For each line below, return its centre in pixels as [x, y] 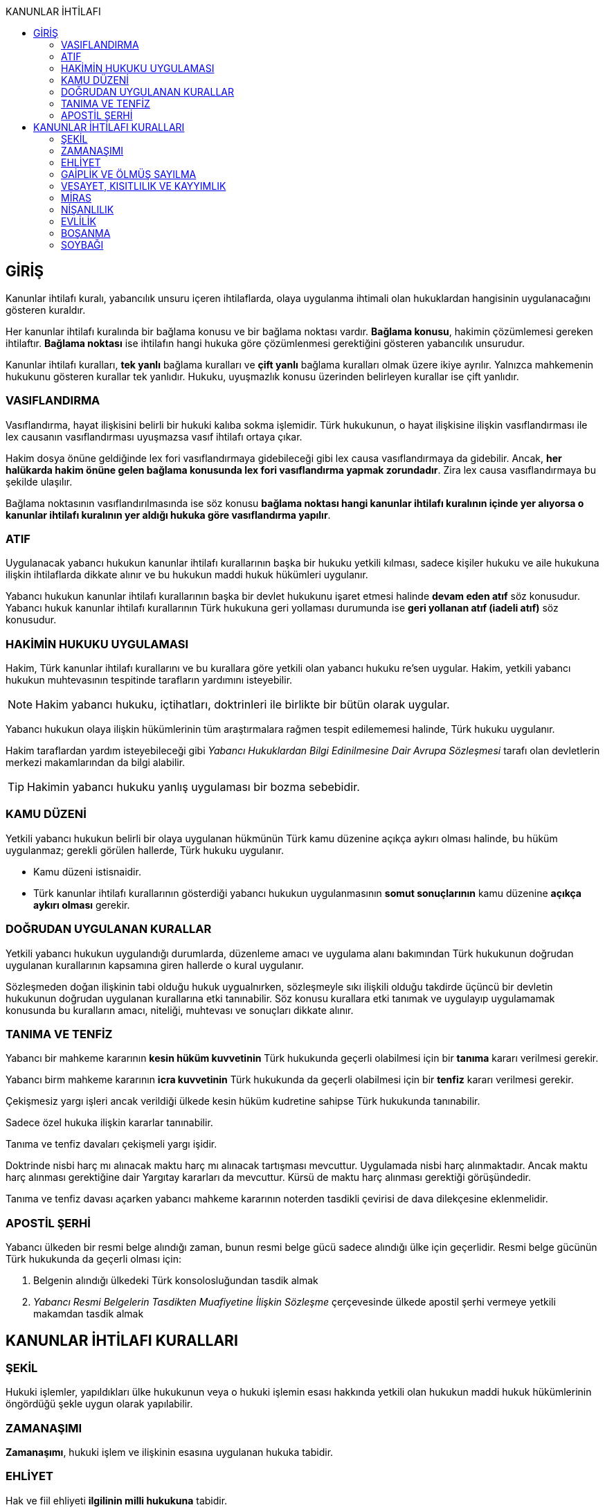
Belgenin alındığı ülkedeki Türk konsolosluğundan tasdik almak [176, 1281]
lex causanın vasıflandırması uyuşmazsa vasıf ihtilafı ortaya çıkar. [154, 436]
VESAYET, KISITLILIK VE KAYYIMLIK [144, 186]
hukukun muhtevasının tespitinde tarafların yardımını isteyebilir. [149, 680]
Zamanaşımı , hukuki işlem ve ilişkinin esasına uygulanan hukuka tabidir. [170, 1452]
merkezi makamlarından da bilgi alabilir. [96, 763]
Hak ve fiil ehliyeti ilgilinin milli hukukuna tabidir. [117, 1500]
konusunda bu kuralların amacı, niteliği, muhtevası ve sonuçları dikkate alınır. [180, 1010]
